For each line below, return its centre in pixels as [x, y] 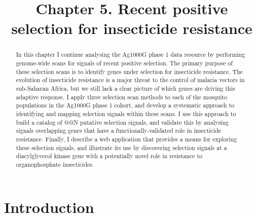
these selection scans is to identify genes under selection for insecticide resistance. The [130, 71]
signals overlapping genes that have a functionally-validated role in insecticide [119, 131]
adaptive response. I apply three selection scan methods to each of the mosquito [122, 97]
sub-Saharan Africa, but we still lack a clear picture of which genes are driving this [125, 88]
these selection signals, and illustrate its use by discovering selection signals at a [121, 147]
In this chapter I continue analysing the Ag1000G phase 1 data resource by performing [131, 55]
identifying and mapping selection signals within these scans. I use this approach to [126, 113]
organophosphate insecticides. [55, 164]
